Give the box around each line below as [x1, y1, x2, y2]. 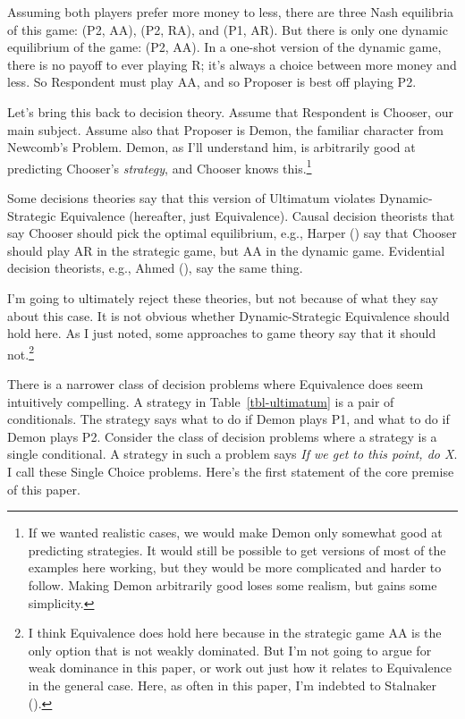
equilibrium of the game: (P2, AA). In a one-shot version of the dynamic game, [7, 38, 442, 56]
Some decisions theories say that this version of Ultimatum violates [7, 189, 376, 207]
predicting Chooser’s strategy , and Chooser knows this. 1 [7, 156, 312, 177]
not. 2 [7, 342, 34, 363]
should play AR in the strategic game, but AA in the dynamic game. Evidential [7, 241, 445, 259]
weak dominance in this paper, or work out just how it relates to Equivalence [28, 658, 452, 677]
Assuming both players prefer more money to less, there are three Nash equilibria [7, 3, 453, 21]
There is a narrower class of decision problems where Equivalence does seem [7, 375, 424, 393]
